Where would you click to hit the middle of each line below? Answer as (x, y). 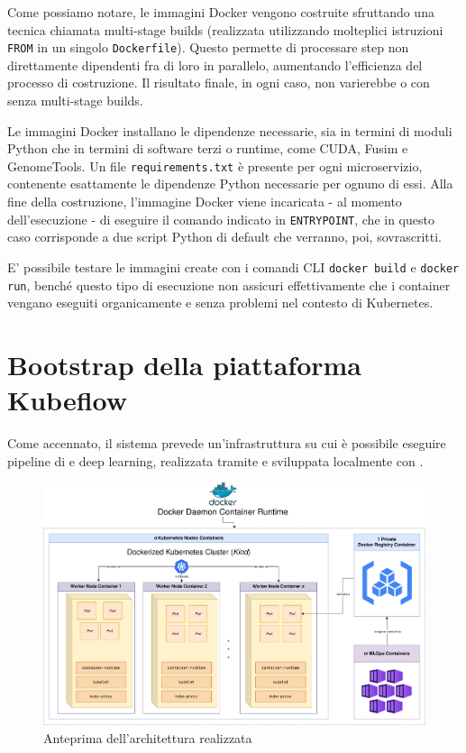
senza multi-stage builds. (75, 101)
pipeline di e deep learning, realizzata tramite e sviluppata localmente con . (215, 460)
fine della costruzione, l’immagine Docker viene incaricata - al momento (205, 202)
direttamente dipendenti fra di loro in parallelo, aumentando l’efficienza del (215, 64)
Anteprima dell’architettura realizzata (148, 737)
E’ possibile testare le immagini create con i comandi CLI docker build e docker (233, 266)
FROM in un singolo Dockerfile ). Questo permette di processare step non (208, 47)
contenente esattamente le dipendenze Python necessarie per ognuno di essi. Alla (230, 184)
